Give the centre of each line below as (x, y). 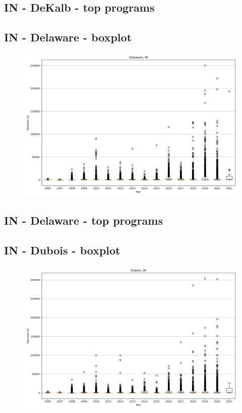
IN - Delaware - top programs (83, 220)
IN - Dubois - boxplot (62, 250)
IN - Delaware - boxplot (68, 37)
